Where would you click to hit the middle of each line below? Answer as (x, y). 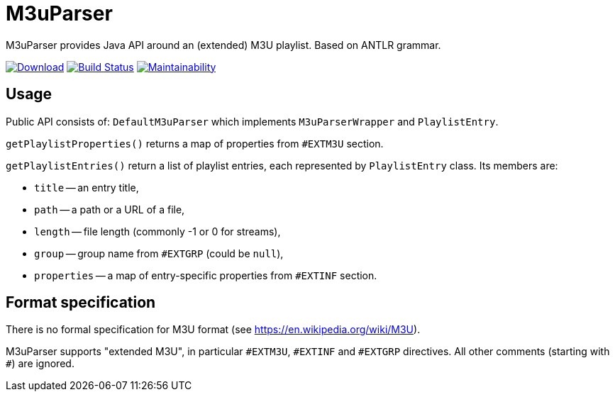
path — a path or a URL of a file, (110, 209)
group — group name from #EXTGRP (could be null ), (159, 253)
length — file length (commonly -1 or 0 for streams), (157, 231)
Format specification (81, 303)
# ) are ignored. (40, 364)
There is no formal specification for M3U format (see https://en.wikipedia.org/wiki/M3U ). (213, 330)
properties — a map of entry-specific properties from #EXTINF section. (206, 275)
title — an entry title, (87, 187)
